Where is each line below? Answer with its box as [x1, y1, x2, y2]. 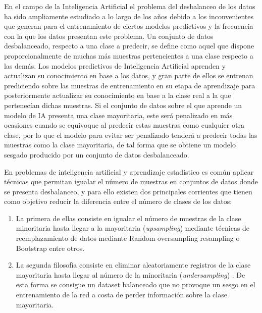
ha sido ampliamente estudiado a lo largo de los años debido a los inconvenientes [4, 11, 253, 21]
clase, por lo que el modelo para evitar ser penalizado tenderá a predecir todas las [4, 129, 257, 140]
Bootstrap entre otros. [16, 242, 85, 253]
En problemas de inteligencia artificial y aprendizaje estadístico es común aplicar [4, 166, 254, 177]
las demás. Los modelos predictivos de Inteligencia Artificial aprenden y [4, 60, 226, 71]
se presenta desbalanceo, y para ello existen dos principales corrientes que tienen [4, 186, 252, 196]
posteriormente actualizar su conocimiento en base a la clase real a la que [4, 90, 231, 100]
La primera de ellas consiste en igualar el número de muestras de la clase [16, 213, 241, 223]
